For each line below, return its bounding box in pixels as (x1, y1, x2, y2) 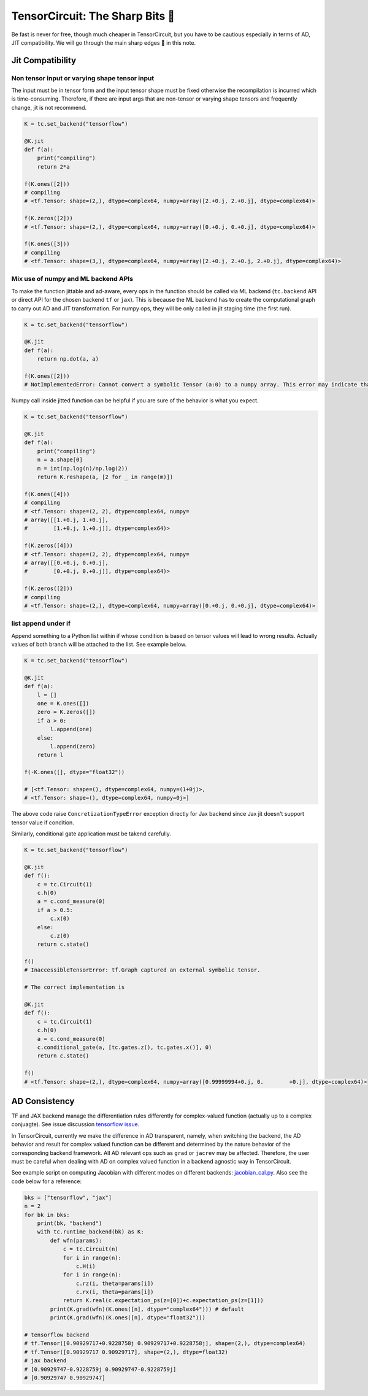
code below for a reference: (11, 1178, 82, 1185)
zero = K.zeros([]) (37, 708, 96, 716)
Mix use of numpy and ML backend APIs (11, 275, 134, 283)
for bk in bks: (24, 1211, 70, 1218)
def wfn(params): (50, 1237, 102, 1244)
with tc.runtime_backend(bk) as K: (37, 1229, 144, 1235)
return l (37, 751, 64, 759)
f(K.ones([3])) (24, 240, 70, 248)
